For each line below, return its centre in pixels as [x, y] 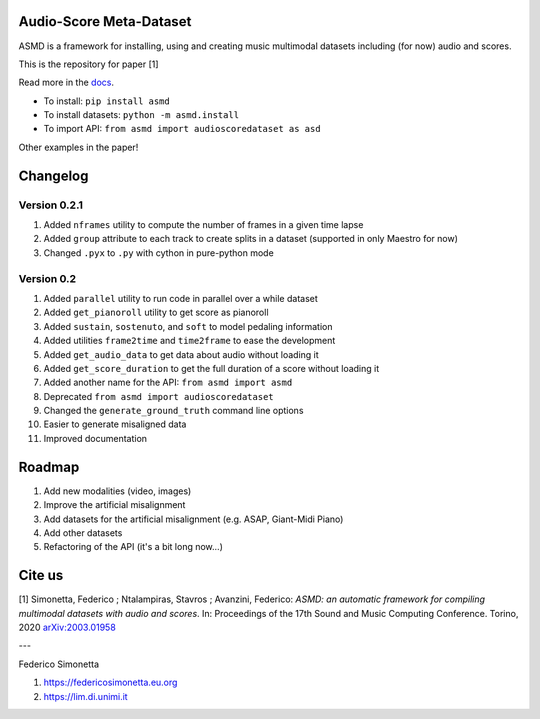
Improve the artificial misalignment [114, 505]
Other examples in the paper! [78, 147]
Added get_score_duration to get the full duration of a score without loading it [211, 368]
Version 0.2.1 [51, 205]
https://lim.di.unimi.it [86, 696]
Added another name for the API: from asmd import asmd [168, 382]
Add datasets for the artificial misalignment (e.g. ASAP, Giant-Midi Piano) [193, 519]
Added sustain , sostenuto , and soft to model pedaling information [188, 326]
